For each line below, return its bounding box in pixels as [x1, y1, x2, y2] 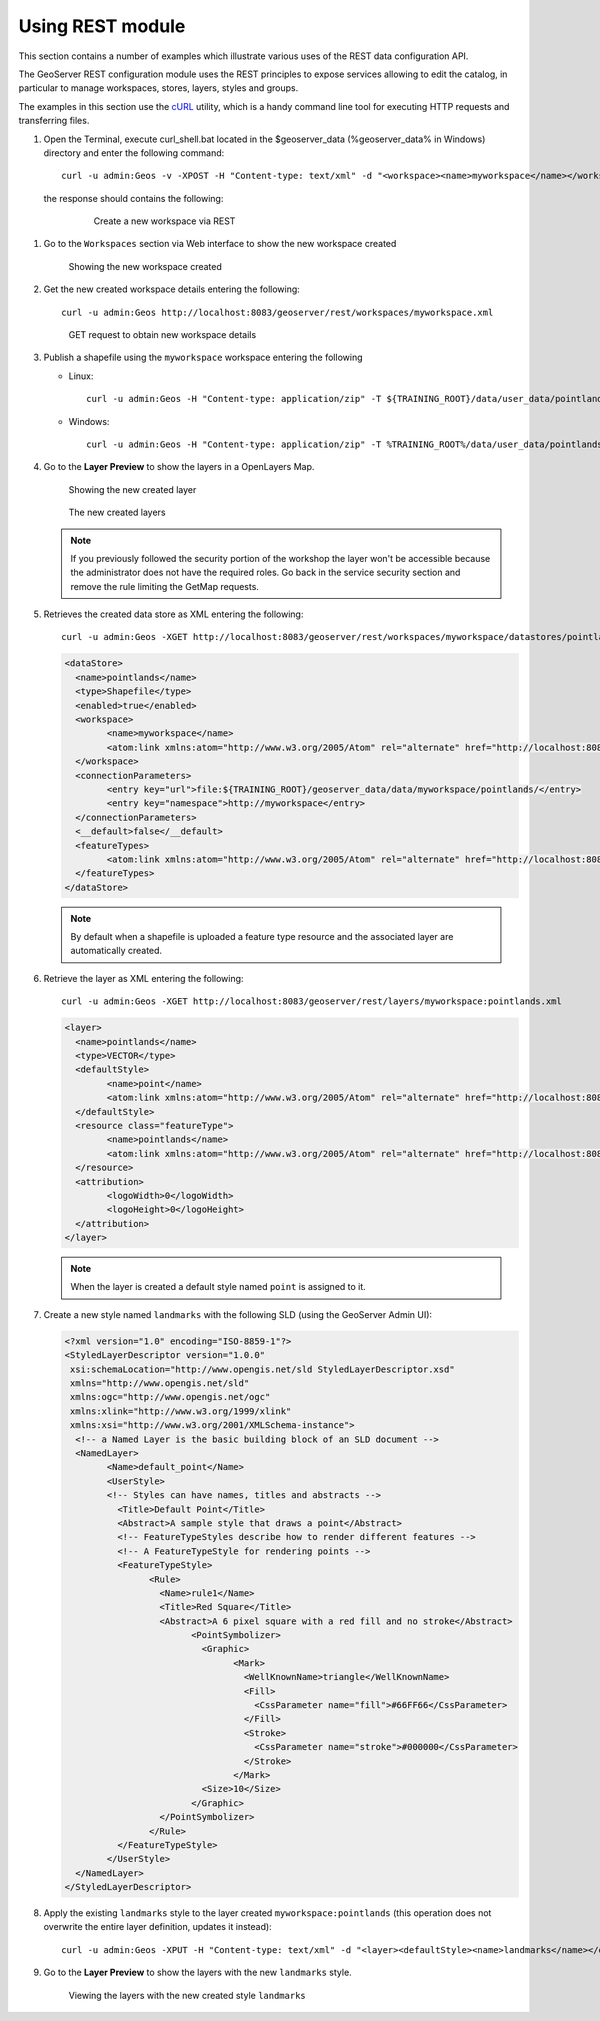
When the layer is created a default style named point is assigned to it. [70, 1281, 367, 1293]
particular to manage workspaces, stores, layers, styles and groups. [18, 82, 299, 94]
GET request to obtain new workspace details [68, 329, 257, 341]
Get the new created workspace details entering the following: [43, 283, 300, 295]
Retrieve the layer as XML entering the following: [43, 972, 244, 984]
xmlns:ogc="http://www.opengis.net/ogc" [70, 1391, 271, 1403]
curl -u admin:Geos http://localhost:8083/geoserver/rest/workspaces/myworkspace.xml [61, 306, 494, 318]
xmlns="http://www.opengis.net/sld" [70, 1378, 250, 1389]
